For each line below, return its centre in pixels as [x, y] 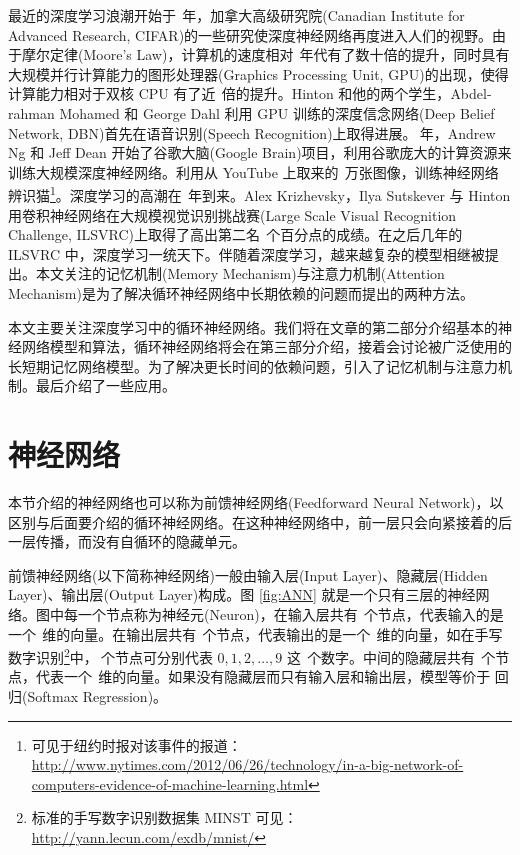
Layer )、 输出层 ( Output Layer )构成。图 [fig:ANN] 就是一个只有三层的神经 [242, 594]
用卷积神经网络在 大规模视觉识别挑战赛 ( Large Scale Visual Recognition [232, 214]
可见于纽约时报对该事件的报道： [136, 744]
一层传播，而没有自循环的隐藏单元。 [127, 541]
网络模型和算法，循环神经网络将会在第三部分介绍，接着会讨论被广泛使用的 [266, 346]
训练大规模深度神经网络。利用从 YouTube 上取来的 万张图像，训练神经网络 [253, 171]
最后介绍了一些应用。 [105, 385]
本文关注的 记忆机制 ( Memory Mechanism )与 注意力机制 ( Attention [240, 273]
